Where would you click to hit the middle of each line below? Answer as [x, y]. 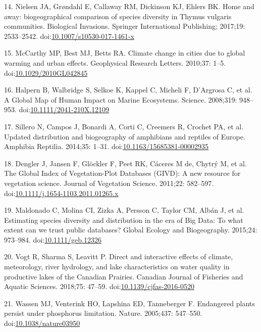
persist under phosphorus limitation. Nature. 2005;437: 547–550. [103, 313]
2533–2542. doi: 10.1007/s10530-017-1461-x [69, 36]
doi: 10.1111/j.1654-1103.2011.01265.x [61, 193]
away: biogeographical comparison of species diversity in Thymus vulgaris [118, 16]
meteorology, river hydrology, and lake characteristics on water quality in [117, 267]
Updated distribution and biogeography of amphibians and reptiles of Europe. [125, 136]
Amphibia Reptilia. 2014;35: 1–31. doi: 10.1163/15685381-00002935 [107, 146]
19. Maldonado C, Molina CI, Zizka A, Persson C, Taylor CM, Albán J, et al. [124, 210]
